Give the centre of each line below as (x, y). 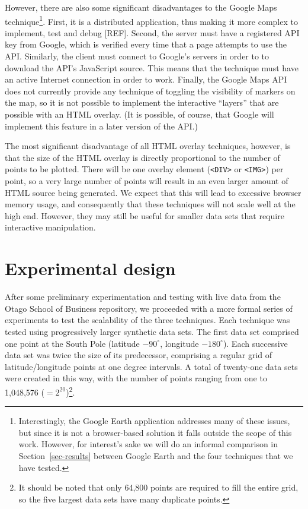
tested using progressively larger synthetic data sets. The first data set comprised (152, 331)
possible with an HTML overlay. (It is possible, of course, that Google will (139, 114)
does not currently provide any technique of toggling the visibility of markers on (150, 91)
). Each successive (255, 343)
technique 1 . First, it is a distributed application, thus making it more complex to (151, 20)
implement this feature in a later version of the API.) (101, 126)
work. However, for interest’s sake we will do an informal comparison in (148, 444)
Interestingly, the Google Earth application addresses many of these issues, (154, 421)
